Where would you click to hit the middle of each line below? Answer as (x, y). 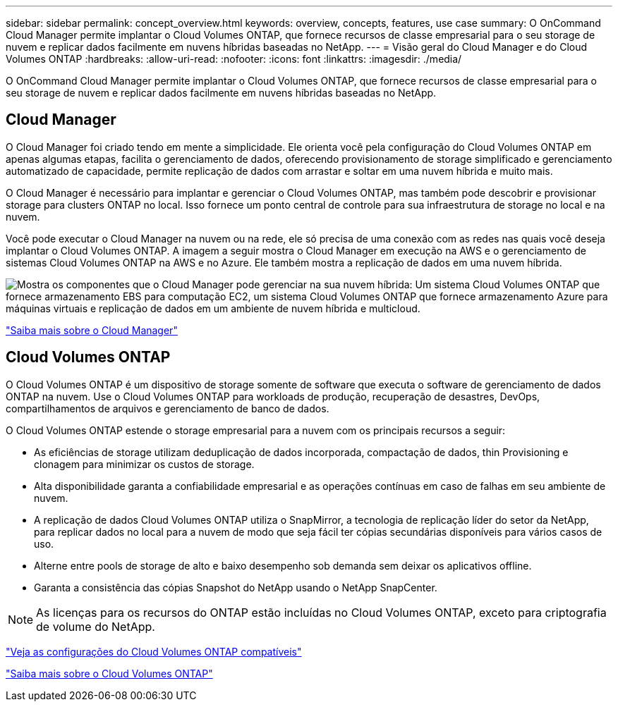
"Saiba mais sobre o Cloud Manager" (92, 330)
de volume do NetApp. (96, 626)
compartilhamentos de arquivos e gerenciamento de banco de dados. (168, 408)
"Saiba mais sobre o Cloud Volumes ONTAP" (109, 673)
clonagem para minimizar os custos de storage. (144, 464)
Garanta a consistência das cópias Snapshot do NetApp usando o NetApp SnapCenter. (236, 587)
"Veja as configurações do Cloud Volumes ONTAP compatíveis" (154, 651)
